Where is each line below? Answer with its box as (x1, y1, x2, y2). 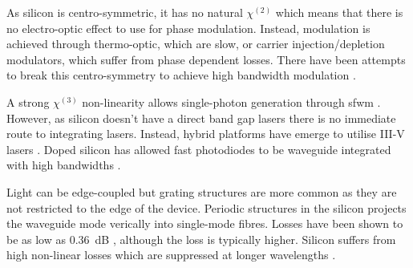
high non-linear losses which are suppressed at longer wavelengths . (6, 246, 336, 263)
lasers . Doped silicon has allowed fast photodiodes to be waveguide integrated (6, 140, 391, 157)
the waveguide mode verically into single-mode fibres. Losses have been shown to (6, 215, 403, 232)
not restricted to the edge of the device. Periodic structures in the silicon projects (6, 199, 407, 216)
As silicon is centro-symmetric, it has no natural (6, 4, 243, 20)
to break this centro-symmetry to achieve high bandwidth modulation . (6, 67, 356, 83)
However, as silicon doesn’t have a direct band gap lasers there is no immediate (6, 109, 396, 126)
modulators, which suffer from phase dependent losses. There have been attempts (6, 51, 406, 67)
